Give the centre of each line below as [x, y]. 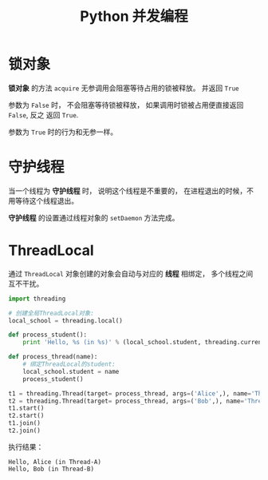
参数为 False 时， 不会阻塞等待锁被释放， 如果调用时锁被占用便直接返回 [126, 105]
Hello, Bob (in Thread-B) [51, 469]
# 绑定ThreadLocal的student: [69, 364]
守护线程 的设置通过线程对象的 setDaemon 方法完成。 [94, 217]
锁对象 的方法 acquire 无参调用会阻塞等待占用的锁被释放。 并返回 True [124, 88]
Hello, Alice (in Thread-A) [55, 462]
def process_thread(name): [53, 357]
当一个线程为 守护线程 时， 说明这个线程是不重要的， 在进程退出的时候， [128, 190]
